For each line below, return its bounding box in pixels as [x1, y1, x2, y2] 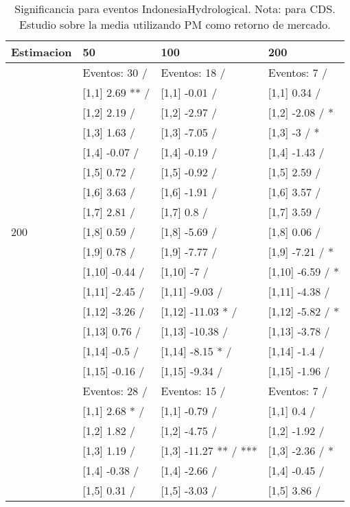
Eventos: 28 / [82, 383, 148, 399]
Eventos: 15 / [161, 383, 226, 399]
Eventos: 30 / [82, 64, 148, 80]
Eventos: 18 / [161, 64, 226, 80]
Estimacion [11, 44, 72, 60]
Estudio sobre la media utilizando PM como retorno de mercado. [19, 16, 331, 32]
